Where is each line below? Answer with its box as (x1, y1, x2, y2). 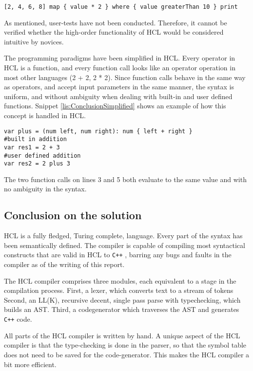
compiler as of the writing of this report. (4, 259, 125, 269)
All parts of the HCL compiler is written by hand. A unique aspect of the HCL (4, 330, 240, 340)
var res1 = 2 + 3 (4, 144, 60, 151)
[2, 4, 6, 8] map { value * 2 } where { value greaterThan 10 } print (4, 3, 238, 10)
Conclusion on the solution (4, 207, 142, 223)
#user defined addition (4, 152, 81, 159)
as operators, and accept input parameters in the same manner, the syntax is (4, 82, 234, 92)
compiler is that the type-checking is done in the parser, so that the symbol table (4, 340, 247, 350)
